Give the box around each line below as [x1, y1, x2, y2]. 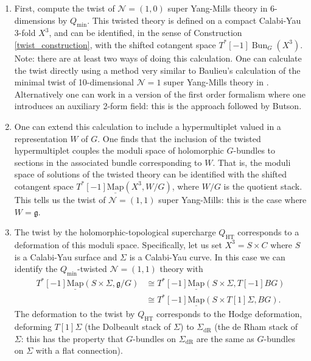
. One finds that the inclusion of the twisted [97, 132, 261, 145]
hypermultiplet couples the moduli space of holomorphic [14, 144, 224, 157]
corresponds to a [237, 226, 299, 238]
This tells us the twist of [14, 193, 106, 206]
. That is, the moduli [212, 155, 291, 168]
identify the [14, 262, 58, 275]
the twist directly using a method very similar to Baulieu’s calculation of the [14, 63, 301, 76]
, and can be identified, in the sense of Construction [49, 26, 242, 39]
